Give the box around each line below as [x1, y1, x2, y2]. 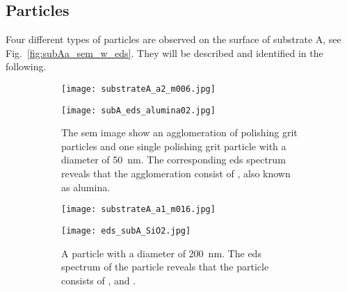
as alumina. [61, 179, 111, 194]
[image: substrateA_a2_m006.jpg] [61, 83, 216, 94]
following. [6, 59, 47, 74]
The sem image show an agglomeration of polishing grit [61, 125, 298, 140]
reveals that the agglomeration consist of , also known [61, 166, 291, 181]
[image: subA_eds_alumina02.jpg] [61, 105, 216, 115]
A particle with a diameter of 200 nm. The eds [61, 245, 261, 260]
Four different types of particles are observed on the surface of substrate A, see [6, 32, 341, 47]
